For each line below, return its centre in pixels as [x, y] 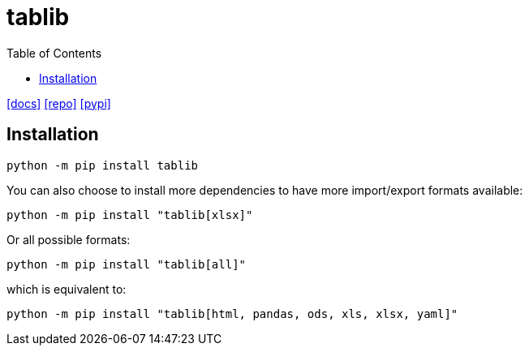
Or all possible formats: [69, 239]
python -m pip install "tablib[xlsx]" [130, 215]
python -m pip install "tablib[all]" [127, 264]
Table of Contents [54, 53]
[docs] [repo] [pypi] [59, 103]
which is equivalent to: [67, 289]
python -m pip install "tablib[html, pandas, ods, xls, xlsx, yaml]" [232, 313]
